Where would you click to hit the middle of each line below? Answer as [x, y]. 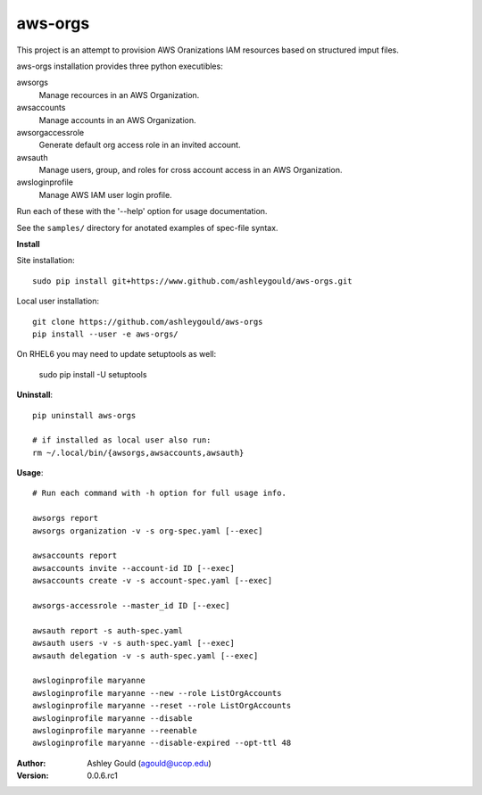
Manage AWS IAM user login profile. [106, 195]
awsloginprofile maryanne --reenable [115, 730]
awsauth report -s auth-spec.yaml [108, 630]
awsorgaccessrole [50, 132]
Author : [31, 763]
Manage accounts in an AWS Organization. [117, 120]
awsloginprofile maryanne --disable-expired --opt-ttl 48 [162, 743]
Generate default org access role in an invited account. [140, 145]
